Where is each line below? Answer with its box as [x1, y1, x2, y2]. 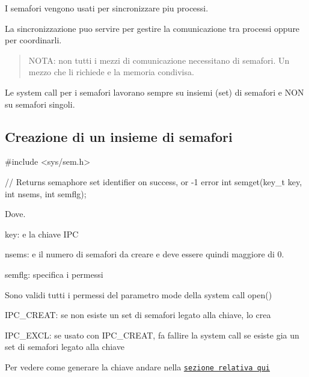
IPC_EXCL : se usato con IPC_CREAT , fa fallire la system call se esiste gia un [5, 328, 299, 341]
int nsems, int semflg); [5, 187, 87, 200]
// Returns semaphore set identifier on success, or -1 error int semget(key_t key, [5, 175, 302, 188]
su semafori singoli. [5, 97, 75, 110]
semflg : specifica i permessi [5, 268, 103, 280]
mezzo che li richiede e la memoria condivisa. [28, 66, 194, 78]
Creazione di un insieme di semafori [5, 127, 233, 146]
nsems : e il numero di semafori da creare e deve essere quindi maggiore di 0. [5, 248, 284, 260]
